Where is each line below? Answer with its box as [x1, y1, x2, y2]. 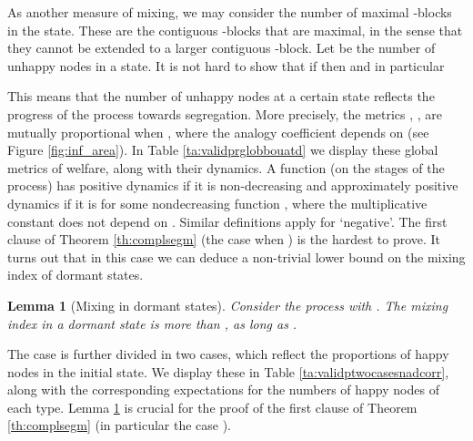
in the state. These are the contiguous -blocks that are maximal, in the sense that [7, 20, 463, 39]
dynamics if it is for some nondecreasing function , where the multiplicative [7, 193, 428, 212]
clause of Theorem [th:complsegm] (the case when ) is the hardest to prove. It [7, 230, 441, 249]
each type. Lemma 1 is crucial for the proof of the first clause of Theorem [7, 397, 418, 416]
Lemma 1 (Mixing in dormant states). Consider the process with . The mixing [7, 295, 448, 314]
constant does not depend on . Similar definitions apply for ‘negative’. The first [7, 211, 448, 231]
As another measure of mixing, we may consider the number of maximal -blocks [7, 3, 452, 21]
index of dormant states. [7, 265, 144, 284]
